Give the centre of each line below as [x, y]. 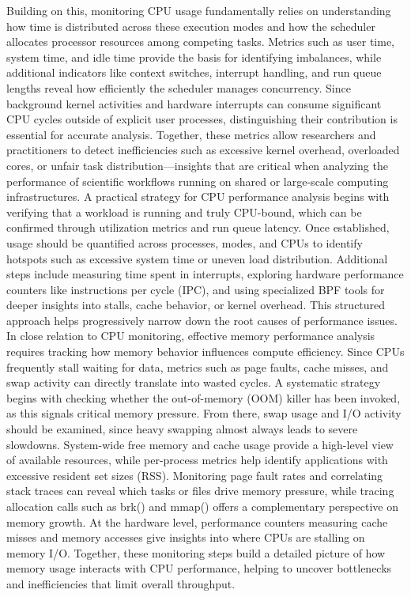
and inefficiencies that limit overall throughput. [121, 583]
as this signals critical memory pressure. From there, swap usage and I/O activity [204, 413]
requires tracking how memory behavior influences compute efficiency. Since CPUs [205, 351]
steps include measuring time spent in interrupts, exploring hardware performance [205, 274]
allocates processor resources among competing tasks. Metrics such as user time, [200, 42]
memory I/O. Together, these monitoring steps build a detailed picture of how [196, 552]
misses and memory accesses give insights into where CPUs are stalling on [186, 537]
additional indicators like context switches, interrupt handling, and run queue [194, 72]
